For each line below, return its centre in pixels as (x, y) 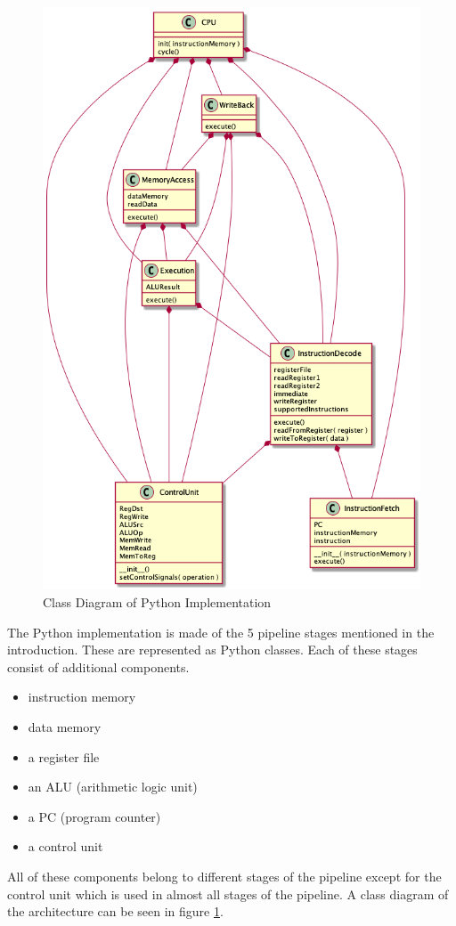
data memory (65, 726)
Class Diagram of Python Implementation (157, 601)
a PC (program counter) (94, 816)
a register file (64, 756)
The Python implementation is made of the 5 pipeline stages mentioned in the (221, 632)
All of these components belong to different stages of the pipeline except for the (224, 876)
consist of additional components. (98, 666)
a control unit (65, 846)
